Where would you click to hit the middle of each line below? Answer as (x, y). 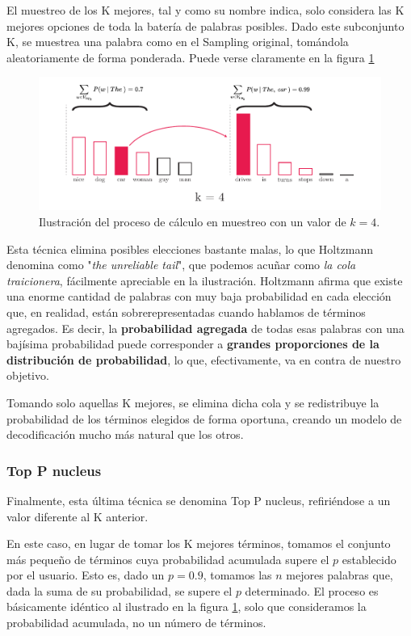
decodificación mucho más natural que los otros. (125, 434)
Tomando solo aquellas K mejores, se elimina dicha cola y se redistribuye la (193, 402)
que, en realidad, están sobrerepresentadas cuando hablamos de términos (186, 312)
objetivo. (28, 375)
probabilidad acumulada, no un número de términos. (136, 623)
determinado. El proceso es (312, 590)
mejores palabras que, (340, 575)
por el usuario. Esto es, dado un (86, 575)
